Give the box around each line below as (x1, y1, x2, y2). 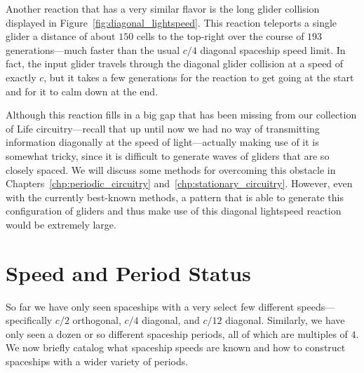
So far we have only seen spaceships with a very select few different (6, 299, 295, 313)
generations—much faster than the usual (6, 42, 180, 57)
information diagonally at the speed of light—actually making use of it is (6, 135, 319, 149)
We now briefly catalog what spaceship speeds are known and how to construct (6, 340, 346, 355)
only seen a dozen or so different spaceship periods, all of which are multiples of (6, 326, 348, 341)
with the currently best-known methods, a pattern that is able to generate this (6, 189, 344, 204)
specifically (6, 313, 53, 327)
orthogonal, (72, 313, 121, 327)
